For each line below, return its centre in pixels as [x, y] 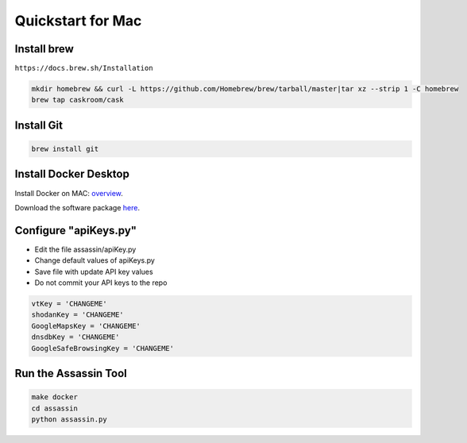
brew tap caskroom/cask [78, 100]
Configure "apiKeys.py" [76, 230]
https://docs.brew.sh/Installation [84, 68]
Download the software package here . [77, 207]
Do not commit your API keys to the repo [101, 283]
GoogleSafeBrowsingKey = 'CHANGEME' [103, 348]
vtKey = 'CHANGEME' [69, 303]
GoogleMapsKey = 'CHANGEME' [86, 326]
